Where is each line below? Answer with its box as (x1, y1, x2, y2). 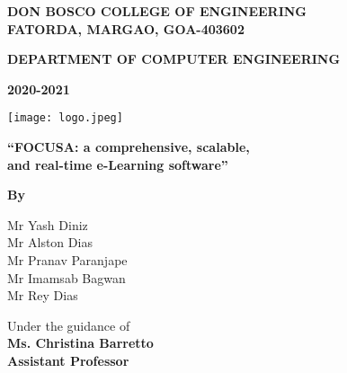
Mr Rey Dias (7, 286, 78, 305)
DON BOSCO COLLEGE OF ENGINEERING (7, 2, 307, 20)
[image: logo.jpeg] (7, 111, 123, 125)
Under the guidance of (7, 315, 130, 334)
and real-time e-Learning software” (7, 155, 228, 173)
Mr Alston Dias (7, 233, 93, 252)
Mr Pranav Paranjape (7, 251, 128, 269)
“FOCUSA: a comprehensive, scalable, (7, 138, 250, 156)
